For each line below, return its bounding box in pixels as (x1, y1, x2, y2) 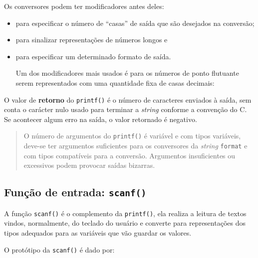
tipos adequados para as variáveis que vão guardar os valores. (4, 227, 192, 238)
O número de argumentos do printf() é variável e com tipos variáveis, (23, 130, 241, 141)
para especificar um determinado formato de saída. (15, 51, 171, 61)
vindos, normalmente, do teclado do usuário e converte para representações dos (4, 218, 246, 228)
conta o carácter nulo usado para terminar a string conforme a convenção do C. (4, 104, 247, 115)
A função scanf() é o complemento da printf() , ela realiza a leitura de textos (4, 208, 247, 218)
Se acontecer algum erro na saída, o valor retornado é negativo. (4, 114, 197, 124)
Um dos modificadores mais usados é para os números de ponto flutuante (15, 68, 239, 78)
